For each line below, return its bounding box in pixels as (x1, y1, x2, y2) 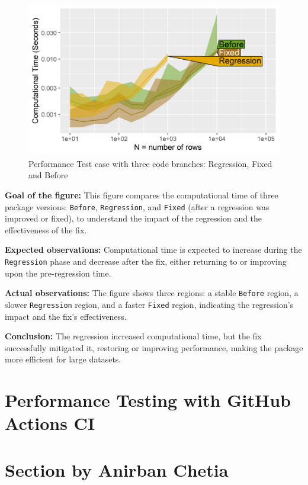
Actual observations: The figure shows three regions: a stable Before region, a (5, 287, 299, 299)
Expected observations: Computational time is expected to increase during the (5, 243, 302, 256)
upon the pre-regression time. (5, 266, 111, 279)
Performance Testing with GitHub (5, 388, 291, 412)
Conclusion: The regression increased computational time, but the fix (5, 330, 262, 342)
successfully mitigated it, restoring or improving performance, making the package (5, 341, 303, 354)
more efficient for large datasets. (5, 353, 121, 365)
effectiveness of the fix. (5, 223, 87, 236)
